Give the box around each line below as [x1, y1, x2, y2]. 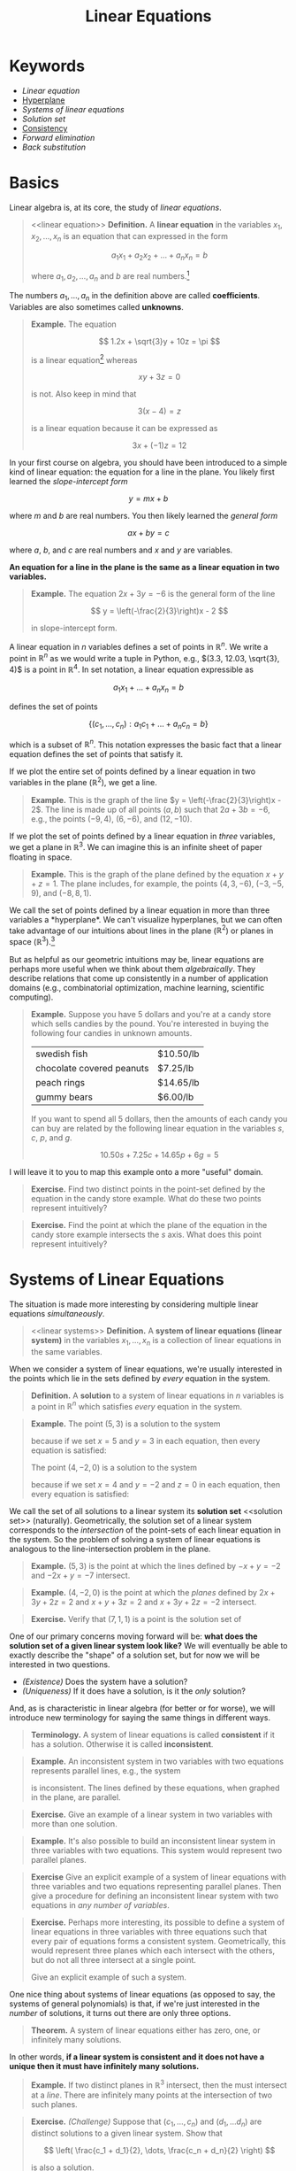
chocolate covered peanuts [34, 1062, 149, 1075]
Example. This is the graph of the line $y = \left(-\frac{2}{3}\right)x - [30, 795, 282, 806]
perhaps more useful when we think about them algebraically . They [9, 963, 256, 975]
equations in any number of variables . [30, 1900, 170, 1911]
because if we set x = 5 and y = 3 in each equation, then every [30, 1436, 261, 1447]
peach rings [34, 1077, 86, 1089]
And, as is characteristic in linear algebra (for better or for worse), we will [9, 1703, 276, 1714]
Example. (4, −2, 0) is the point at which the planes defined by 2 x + [30, 1588, 276, 1598]
